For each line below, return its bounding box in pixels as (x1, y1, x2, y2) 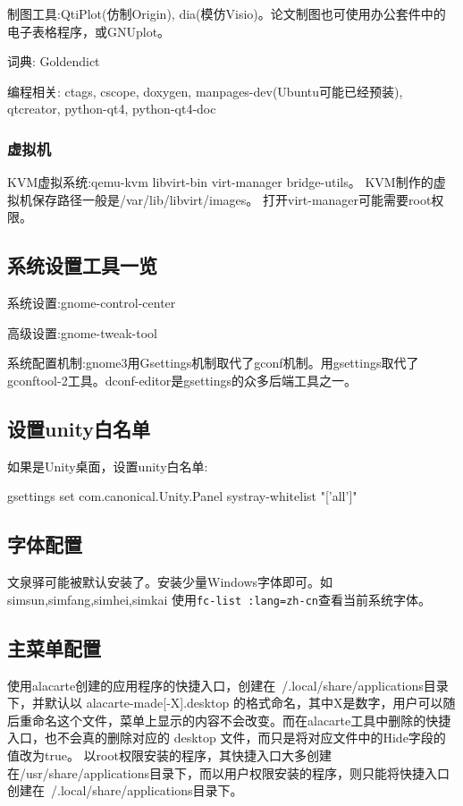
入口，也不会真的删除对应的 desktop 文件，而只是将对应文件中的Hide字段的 (7, 728, 446, 747)
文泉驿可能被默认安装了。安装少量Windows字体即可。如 (7, 573, 333, 591)
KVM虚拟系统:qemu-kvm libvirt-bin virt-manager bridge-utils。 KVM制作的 (7, 173, 434, 191)
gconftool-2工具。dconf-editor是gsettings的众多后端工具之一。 (7, 370, 358, 389)
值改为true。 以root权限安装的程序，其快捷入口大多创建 (7, 745, 332, 764)
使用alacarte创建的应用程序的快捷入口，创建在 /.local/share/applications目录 (7, 675, 449, 694)
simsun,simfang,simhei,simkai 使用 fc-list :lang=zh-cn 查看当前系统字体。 (7, 590, 431, 608)
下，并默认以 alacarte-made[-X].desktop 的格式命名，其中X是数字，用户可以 (7, 693, 443, 712)
